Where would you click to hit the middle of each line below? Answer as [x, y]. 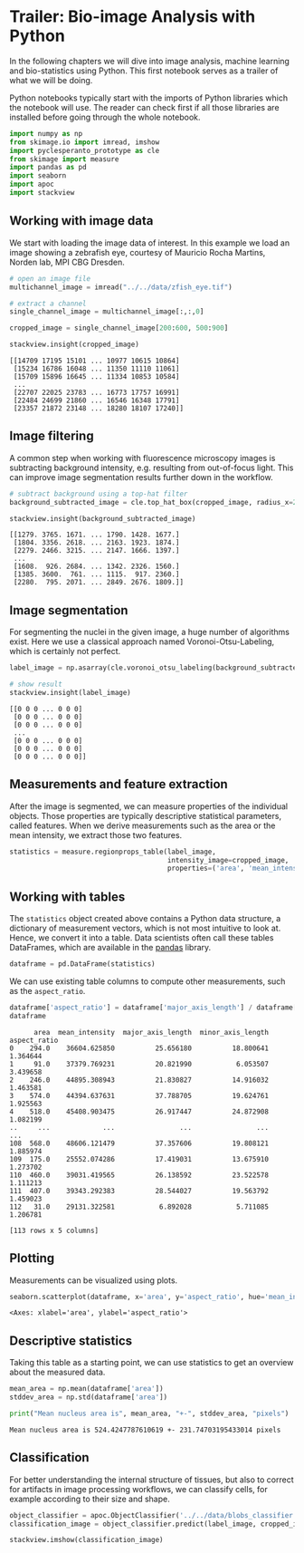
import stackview [42, 193]
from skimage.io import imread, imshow [85, 142]
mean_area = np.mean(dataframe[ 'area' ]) [87, 1389]
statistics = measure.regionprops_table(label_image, [113, 852]
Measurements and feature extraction [119, 784]
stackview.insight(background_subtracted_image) [103, 518]
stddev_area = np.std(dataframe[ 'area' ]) [89, 1397]
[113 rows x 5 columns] [54, 1230]
